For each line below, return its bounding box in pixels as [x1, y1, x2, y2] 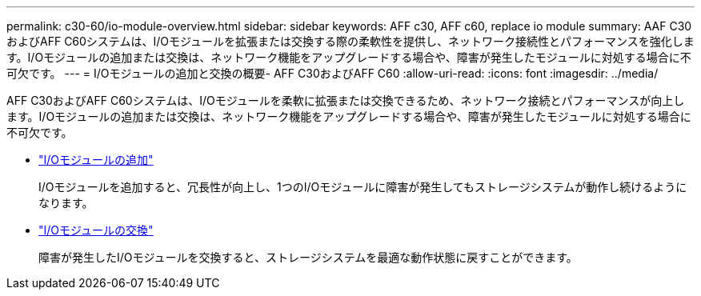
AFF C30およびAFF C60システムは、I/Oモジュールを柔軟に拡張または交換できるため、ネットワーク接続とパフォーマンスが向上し [6, 94, 685, 107]
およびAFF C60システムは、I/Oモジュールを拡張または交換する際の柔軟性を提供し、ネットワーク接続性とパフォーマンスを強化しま [6, 34, 695, 48]
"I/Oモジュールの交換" [38, 223, 154, 237]
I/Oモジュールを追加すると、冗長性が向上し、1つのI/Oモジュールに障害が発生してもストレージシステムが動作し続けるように [38, 180, 687, 194]
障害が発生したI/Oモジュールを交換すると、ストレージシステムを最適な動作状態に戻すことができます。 [38, 250, 578, 264]
